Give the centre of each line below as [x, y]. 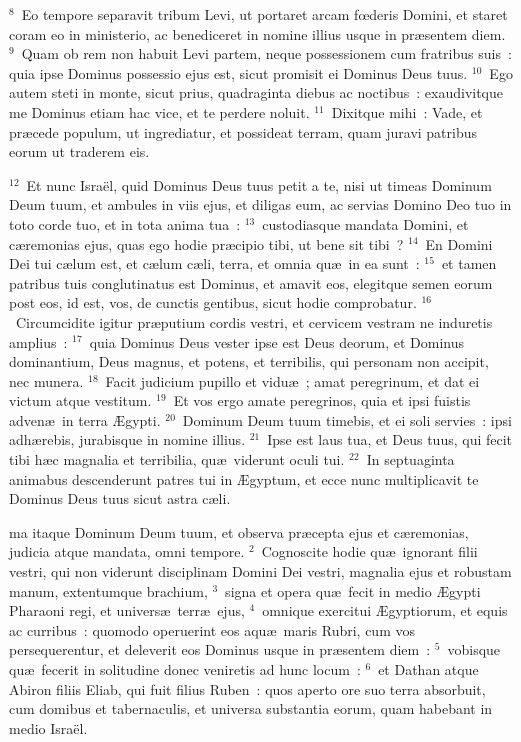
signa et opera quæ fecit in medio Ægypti [353, 590]
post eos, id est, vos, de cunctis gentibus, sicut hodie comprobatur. [213, 302]
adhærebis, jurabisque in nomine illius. [127, 439]
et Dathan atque [428, 669]
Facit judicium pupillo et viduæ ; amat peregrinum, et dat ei [292, 380]
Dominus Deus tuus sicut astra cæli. [120, 498]
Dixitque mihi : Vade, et [407, 111]
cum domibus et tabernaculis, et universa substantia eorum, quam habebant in [251, 708]
